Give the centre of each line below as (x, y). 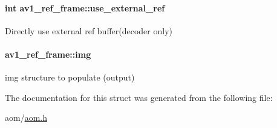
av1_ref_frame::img (48, 54)
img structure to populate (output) (70, 77)
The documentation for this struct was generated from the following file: (139, 97)
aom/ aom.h (26, 117)
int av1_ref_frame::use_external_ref (85, 8)
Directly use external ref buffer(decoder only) (89, 30)
